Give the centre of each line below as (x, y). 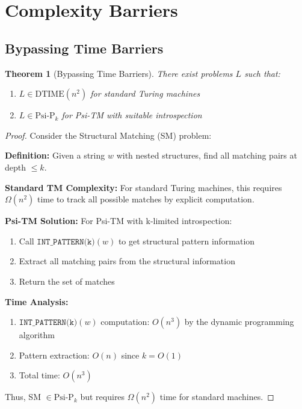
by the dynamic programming (239, 322)
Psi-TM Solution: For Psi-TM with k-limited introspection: (119, 221)
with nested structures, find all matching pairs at (207, 155)
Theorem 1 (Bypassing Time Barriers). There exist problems (119, 73)
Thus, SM (23, 397)
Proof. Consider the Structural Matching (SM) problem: (108, 135)
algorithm (37, 335)
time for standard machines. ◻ (217, 397)
